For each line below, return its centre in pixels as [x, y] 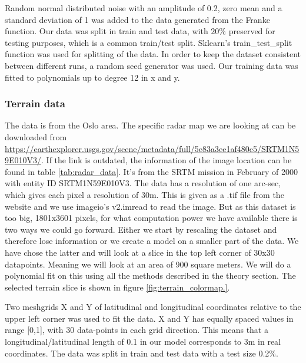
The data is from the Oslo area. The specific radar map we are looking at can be [150, 125]
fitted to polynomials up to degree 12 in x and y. [92, 77]
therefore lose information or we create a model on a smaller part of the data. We [152, 241]
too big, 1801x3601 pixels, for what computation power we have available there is [151, 218]
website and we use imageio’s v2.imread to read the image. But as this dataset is [150, 206]
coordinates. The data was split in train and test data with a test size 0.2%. [142, 353]
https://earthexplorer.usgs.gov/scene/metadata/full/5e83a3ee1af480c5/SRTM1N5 [152, 148]
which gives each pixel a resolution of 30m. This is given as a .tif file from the [144, 194]
